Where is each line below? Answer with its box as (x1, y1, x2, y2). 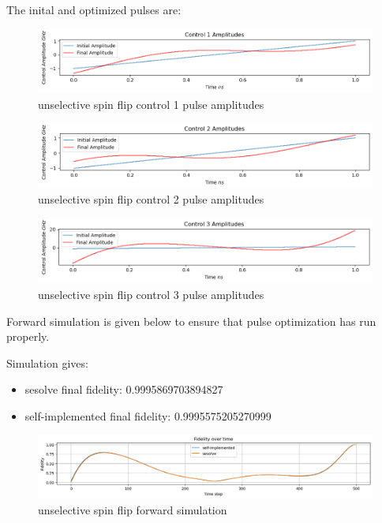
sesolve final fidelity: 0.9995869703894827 (24, 381, 223, 398)
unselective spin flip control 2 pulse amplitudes (38, 191, 264, 207)
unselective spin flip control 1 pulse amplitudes (38, 95, 264, 112)
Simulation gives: (6, 354, 88, 371)
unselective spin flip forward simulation (38, 501, 227, 517)
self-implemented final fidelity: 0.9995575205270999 (24, 407, 272, 424)
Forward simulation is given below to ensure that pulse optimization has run (6, 312, 376, 329)
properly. (6, 328, 50, 345)
